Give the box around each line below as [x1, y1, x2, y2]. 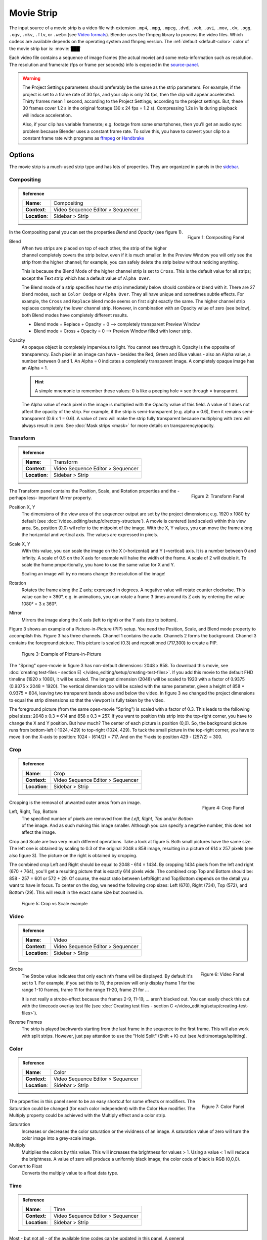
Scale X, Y [9, 541, 31, 547]
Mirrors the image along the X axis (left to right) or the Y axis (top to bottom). [21, 617, 178, 622]
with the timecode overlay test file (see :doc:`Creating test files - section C [21, 1003, 174, 1009]
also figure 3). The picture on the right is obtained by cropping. [9, 852, 137, 858]
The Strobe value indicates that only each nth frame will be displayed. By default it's [21, 973, 193, 979]
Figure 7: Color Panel [201, 1104, 244, 1110]
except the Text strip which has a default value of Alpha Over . [21, 275, 151, 281]
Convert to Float [9, 1163, 42, 1169]
